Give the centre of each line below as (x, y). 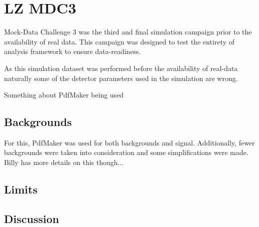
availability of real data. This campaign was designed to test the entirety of (119, 41)
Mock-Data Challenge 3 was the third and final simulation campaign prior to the (128, 32)
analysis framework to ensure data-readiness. (72, 51)
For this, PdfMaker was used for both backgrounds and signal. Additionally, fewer (129, 142)
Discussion (32, 218)
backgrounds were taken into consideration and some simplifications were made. (126, 152)
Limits (21, 189)
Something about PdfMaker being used (64, 95)
